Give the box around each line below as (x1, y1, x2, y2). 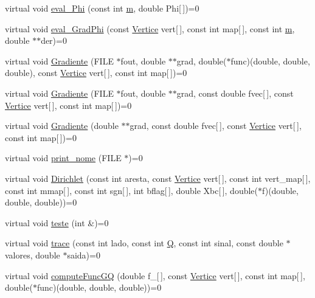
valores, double (5, 248, 60, 261)
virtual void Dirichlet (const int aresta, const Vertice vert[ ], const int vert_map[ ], (5, 172, 311, 184)
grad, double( (176, 54, 227, 67)
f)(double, (262, 184, 299, 196)
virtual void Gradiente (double (5, 119, 119, 132)
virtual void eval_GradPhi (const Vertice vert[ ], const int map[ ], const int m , (5, 22, 295, 35)
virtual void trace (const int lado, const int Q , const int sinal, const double (5, 237, 283, 249)
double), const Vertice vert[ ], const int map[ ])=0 (5, 66, 187, 79)
